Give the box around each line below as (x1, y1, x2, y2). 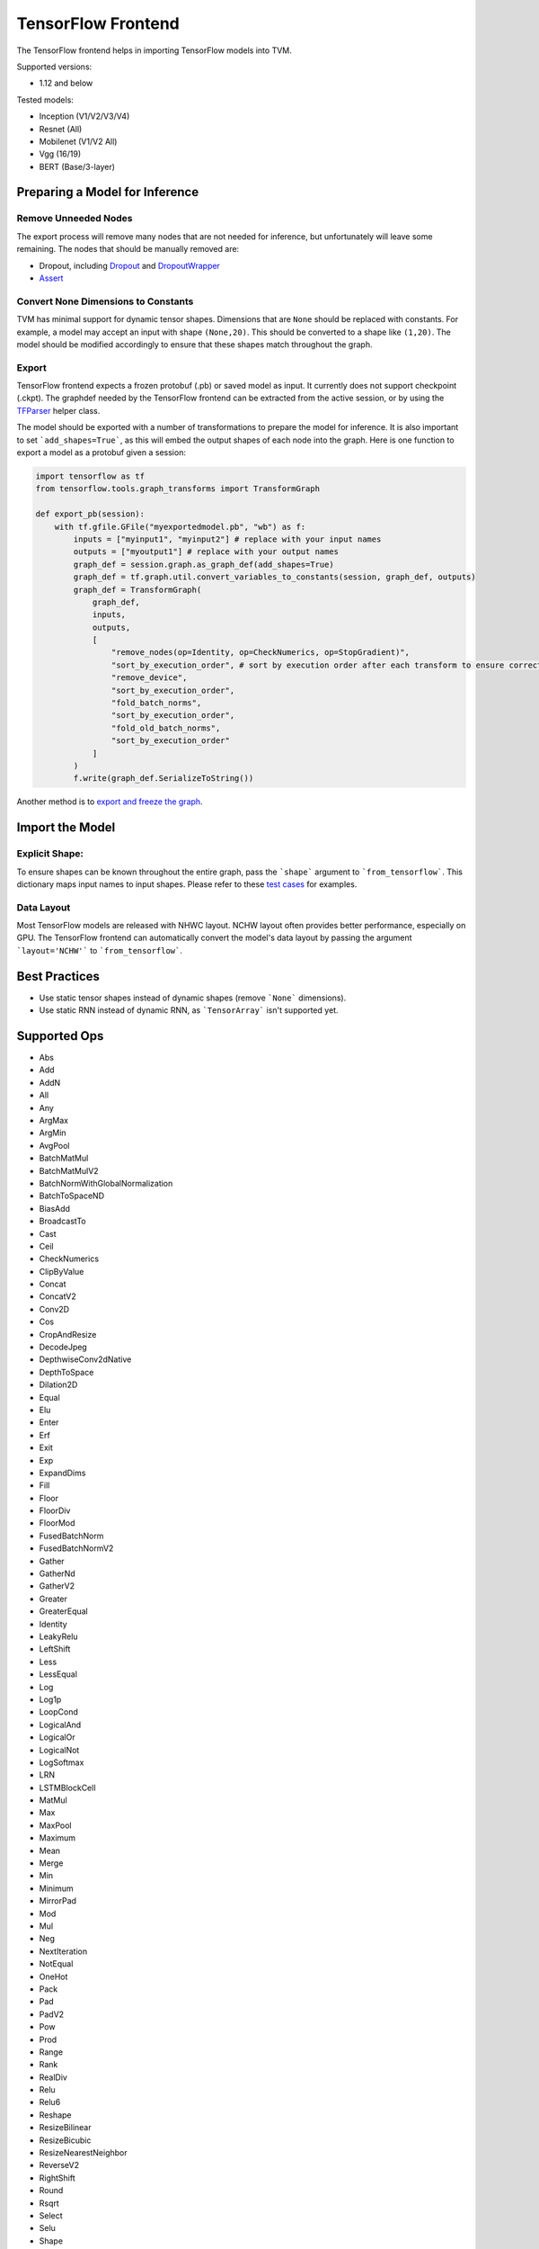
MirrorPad (39, 1895, 76, 1906)
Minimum (39, 1883, 74, 1894)
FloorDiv (39, 1505, 71, 1516)
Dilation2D (39, 1379, 78, 1390)
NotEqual (39, 1958, 74, 1969)
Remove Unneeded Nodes (16, 212, 133, 225)
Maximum (39, 1832, 76, 1843)
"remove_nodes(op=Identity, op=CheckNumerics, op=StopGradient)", (110, 648, 411, 658)
